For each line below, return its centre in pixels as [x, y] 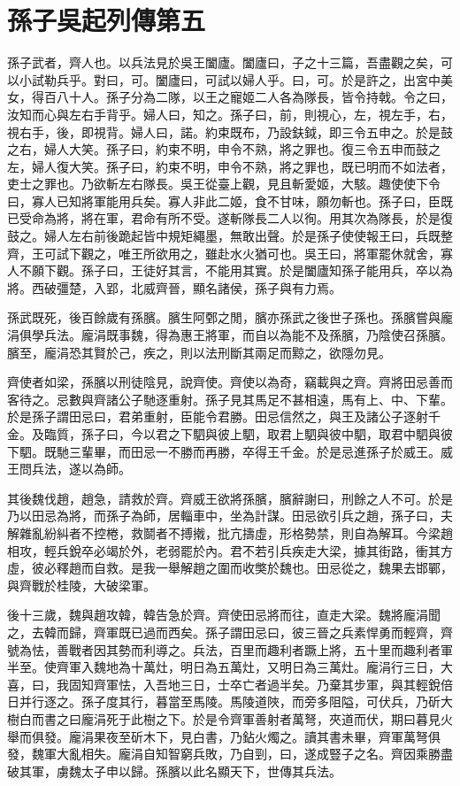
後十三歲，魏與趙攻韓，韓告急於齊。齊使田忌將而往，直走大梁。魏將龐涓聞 [224, 615]
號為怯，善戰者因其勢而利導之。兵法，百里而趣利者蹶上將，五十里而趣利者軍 [230, 649]
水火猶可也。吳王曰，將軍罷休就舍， [335, 253]
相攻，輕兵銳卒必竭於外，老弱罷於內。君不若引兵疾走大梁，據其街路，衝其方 [230, 550]
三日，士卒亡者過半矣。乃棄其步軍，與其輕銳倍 [316, 684]
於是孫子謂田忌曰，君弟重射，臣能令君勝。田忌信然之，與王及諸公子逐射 [218, 416]
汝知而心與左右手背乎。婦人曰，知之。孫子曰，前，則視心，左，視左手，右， [230, 114]
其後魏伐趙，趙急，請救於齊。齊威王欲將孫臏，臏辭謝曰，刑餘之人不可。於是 [230, 498]
